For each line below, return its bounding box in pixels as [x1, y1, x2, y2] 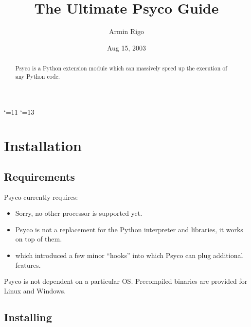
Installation [4, 136, 82, 155]
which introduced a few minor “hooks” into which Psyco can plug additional [15, 250, 243, 260]
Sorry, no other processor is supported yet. [15, 208, 143, 218]
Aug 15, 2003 [107, 42, 146, 52]
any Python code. [15, 72, 60, 80]
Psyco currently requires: [4, 191, 78, 202]
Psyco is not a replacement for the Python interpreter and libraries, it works [15, 224, 243, 234]
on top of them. [15, 234, 62, 244]
